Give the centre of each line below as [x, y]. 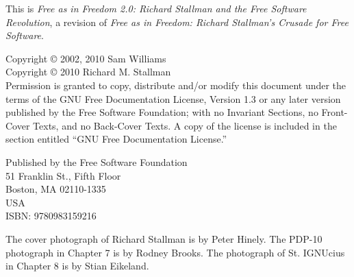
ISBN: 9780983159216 [51, 216]
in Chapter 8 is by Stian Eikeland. [77, 266]
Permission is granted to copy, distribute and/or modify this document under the [176, 85]
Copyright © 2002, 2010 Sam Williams [86, 58]
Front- [334, 112]
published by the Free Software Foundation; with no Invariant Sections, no [162, 112]
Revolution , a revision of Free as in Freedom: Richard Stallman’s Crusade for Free [177, 22]
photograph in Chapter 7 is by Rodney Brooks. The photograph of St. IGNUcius [175, 252]
